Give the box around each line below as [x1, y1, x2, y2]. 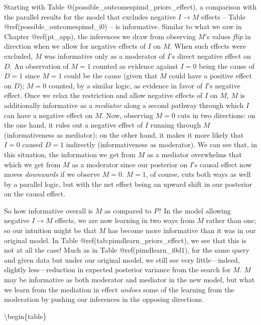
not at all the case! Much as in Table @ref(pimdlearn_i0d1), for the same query [4, 245, 249, 255]
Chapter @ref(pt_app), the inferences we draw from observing [4, 31, 196, 41]
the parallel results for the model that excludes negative [4, 11, 176, 22]
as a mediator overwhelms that [147, 149, 242, 159]
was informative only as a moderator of [44, 50, 165, 61]
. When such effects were [170, 41, 246, 51]
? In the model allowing [158, 205, 231, 215]
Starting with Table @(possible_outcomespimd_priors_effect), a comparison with [4, 2, 257, 12]
